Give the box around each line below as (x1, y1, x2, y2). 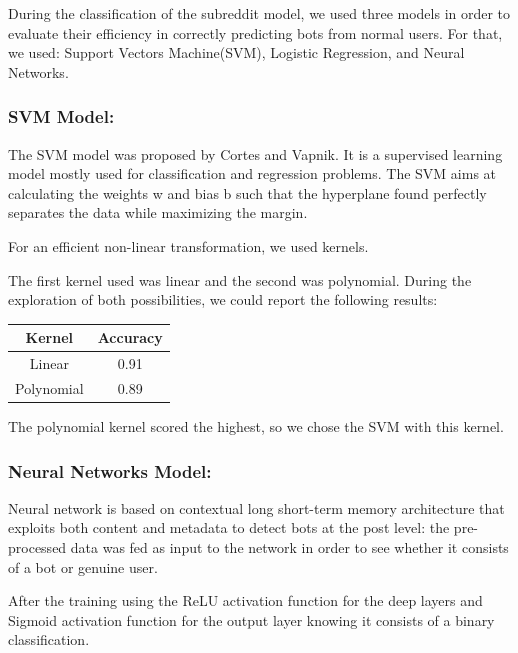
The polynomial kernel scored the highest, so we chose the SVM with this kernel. (8, 416, 504, 437)
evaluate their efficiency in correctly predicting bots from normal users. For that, (8, 22, 503, 43)
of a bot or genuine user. (8, 556, 158, 577)
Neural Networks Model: (8, 458, 212, 483)
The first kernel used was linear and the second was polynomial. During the (8, 269, 472, 290)
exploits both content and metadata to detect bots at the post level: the (8, 517, 450, 538)
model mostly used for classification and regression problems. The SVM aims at (8, 163, 497, 184)
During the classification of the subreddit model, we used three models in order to (8, 3, 511, 23)
